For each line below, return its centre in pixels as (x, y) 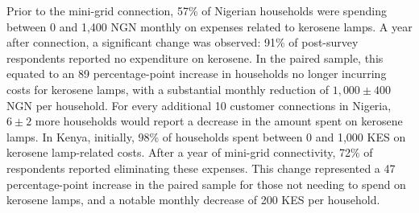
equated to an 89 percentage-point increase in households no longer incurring (197, 74)
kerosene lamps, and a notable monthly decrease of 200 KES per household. (193, 200)
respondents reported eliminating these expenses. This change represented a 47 (201, 168)
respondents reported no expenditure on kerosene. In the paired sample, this (195, 57)
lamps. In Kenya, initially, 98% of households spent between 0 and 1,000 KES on (206, 136)
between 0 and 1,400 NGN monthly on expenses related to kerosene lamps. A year (209, 26)
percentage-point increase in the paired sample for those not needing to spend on (206, 184)
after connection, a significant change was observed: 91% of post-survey (183, 42)
